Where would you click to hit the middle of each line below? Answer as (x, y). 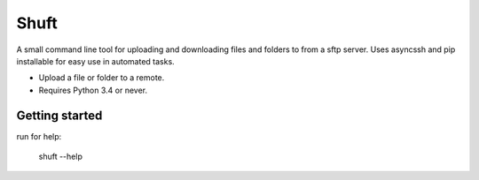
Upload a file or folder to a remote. (102, 78)
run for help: (39, 136)
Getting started (59, 115)
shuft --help (61, 157)
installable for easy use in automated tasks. (95, 61)
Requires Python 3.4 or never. (93, 90)
